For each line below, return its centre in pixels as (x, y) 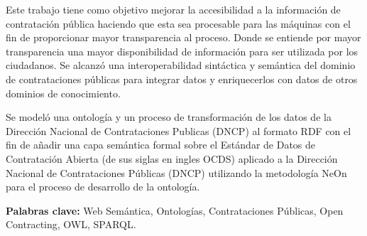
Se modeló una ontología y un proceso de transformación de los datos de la (169, 117)
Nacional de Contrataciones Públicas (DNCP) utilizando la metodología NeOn (176, 172)
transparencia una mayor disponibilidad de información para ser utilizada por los (182, 51)
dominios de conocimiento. (63, 93)
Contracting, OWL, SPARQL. (71, 224)
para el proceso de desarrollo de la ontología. (103, 187)
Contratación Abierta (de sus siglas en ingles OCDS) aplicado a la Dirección (172, 158)
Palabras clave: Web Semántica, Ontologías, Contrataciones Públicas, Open (175, 210)
